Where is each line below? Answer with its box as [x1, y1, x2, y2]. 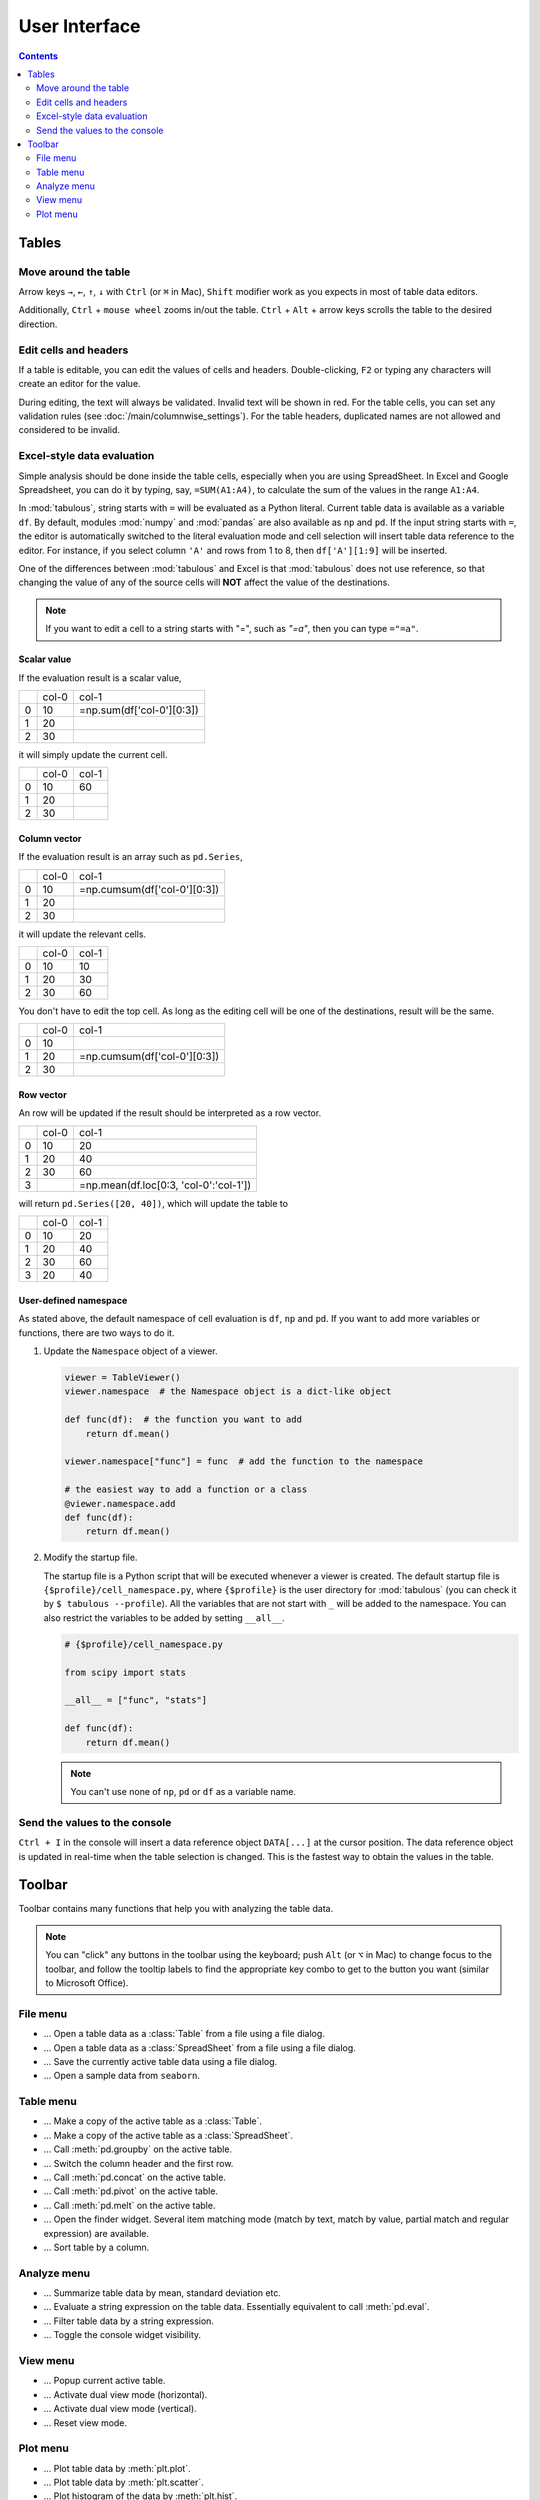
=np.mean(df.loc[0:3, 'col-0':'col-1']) [78, 1178, 252, 1192]
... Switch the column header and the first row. [43, 2157, 234, 2169]
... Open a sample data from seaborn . [43, 2070, 200, 2082]
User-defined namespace [18, 1294, 128, 1306]
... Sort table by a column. [43, 2241, 150, 2253]
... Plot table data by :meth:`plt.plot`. [43, 2462, 191, 2474]
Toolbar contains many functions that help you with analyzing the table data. [18, 1903, 334, 1915]
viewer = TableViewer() [64, 1372, 182, 1384]
